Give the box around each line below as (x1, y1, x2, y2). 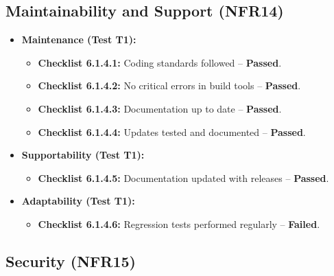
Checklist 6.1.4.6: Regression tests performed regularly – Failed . (38, 216, 320, 231)
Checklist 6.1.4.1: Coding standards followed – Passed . (38, 55, 282, 69)
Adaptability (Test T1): (21, 194, 135, 208)
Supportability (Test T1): (21, 148, 145, 162)
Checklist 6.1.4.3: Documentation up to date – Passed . (38, 101, 282, 115)
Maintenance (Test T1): (21, 32, 136, 47)
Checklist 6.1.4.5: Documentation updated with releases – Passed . (38, 170, 329, 185)
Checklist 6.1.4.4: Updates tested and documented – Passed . (38, 124, 306, 139)
